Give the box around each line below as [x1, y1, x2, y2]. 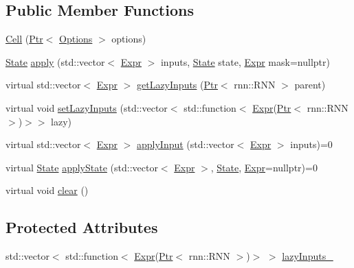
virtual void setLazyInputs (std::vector [5, 100, 168, 114]
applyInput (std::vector [136, 137, 234, 151]
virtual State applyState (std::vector [5, 160, 158, 174]
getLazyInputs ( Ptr [136, 77, 218, 92]
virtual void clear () [5, 183, 89, 197]
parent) [294, 77, 326, 92]
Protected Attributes [5, 217, 158, 238]
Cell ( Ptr [5, 32, 43, 46]
